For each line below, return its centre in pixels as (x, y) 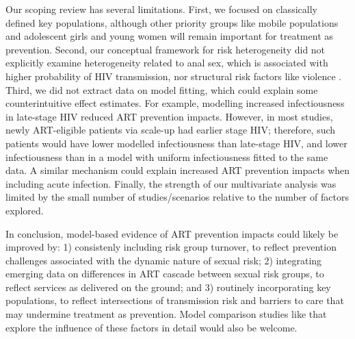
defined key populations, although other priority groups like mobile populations (172, 22)
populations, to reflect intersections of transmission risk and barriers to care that (175, 300)
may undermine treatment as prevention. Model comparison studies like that (166, 314)
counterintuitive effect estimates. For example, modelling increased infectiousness (175, 103)
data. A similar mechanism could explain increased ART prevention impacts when (178, 170)
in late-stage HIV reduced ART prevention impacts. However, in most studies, (169, 116)
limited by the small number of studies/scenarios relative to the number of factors (177, 197)
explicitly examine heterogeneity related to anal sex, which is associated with (167, 63)
